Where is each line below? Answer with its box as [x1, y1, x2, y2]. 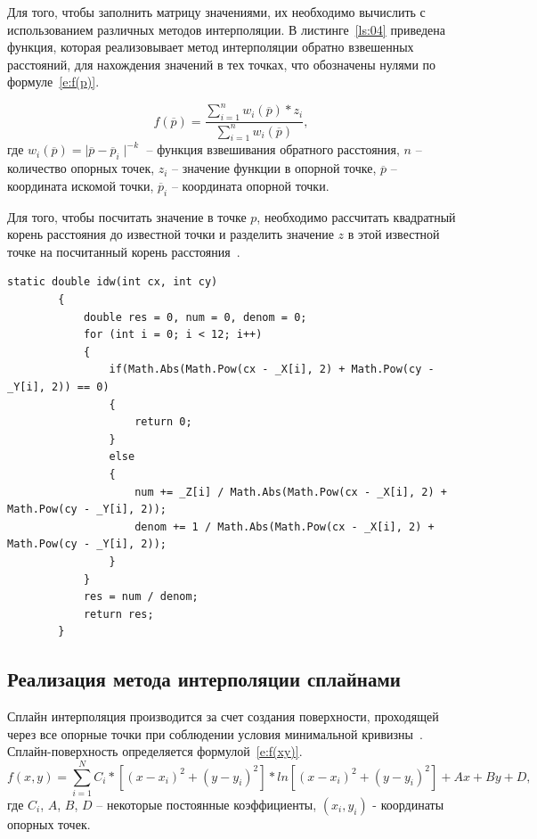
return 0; [134, 415, 192, 429]
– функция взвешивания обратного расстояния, [146, 140, 400, 159]
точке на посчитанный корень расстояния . [7, 242, 240, 260]
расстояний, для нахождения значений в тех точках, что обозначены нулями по [7, 54, 436, 73]
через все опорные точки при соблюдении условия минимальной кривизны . [7, 724, 423, 743]
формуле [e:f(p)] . [7, 72, 100, 91]
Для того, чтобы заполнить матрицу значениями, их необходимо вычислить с [7, 3, 426, 21]
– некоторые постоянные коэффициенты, [96, 794, 317, 813]
